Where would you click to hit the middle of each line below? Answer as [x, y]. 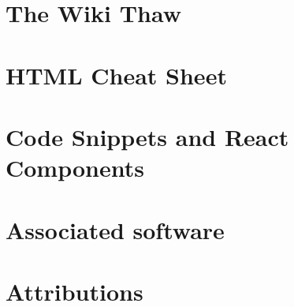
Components [75, 168]
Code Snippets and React [147, 136]
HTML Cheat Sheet [116, 75]
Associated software [115, 229]
